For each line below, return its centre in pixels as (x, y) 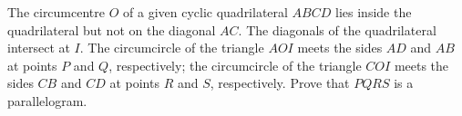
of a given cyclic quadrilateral (205, 12)
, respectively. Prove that (280, 83)
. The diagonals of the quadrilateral (337, 29)
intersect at (39, 48)
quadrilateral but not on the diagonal (112, 29)
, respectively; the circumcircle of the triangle (235, 65)
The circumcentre (56, 12)
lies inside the (374, 12)
